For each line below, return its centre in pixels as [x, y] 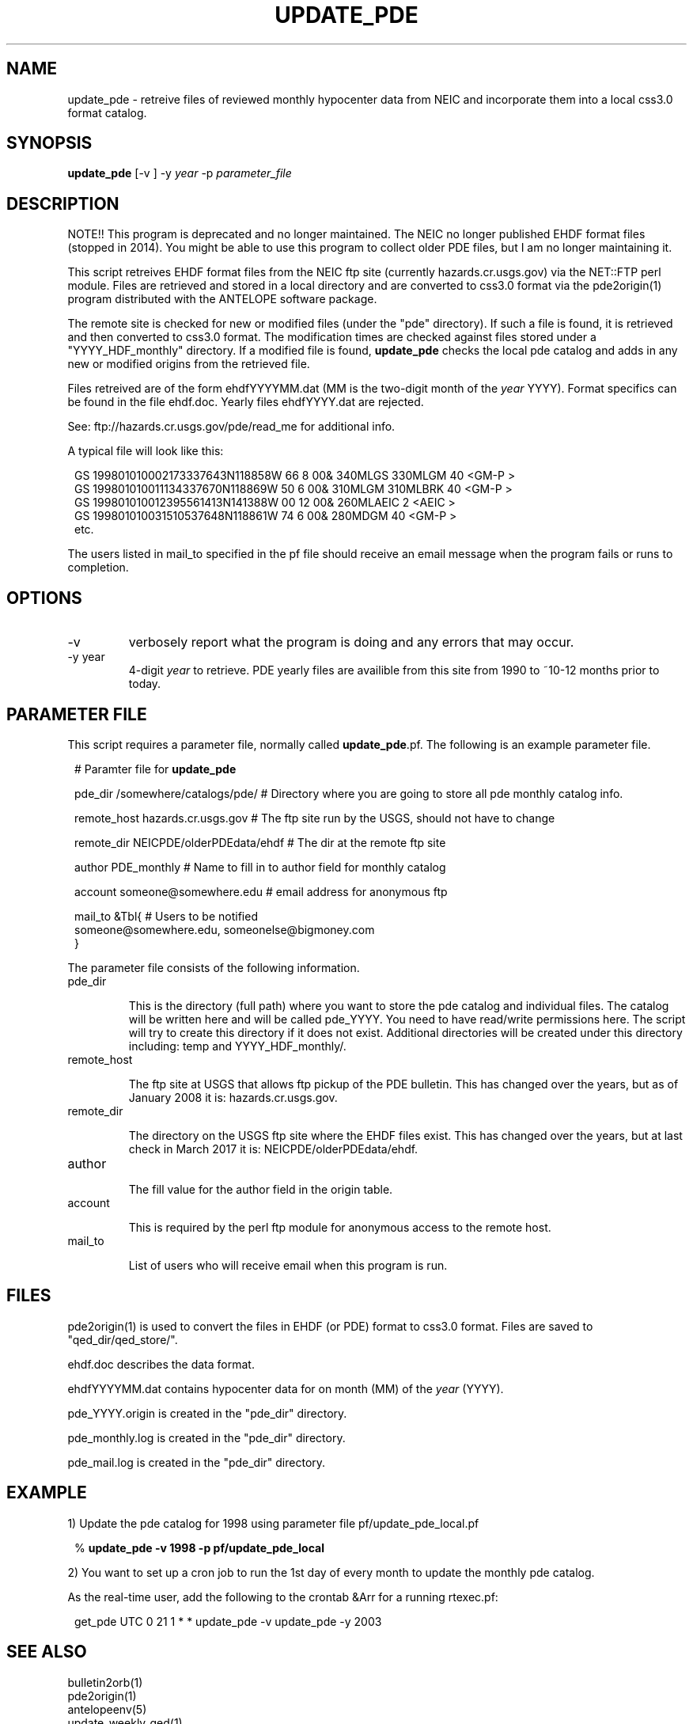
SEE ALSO [47, 1652]
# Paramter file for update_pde [155, 769]
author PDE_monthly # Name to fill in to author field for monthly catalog [260, 867]
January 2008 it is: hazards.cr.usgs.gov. [233, 1097]
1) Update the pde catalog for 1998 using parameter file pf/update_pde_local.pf [273, 1523]
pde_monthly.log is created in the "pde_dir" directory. [206, 1437]
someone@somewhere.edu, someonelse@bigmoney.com [225, 929]
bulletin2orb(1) [105, 1682]
